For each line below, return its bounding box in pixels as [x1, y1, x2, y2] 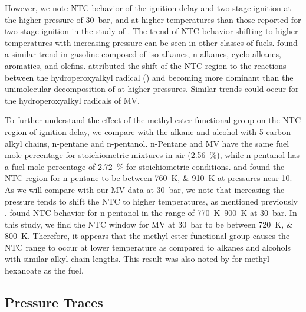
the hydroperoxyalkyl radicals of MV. [5, 94, 140, 106]
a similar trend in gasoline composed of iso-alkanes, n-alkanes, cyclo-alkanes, [5, 48, 281, 60]
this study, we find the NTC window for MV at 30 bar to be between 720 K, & [5, 218, 293, 230]
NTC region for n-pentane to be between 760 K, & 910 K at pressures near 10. [5, 172, 292, 184]
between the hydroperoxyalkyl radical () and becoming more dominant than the [5, 71, 294, 83]
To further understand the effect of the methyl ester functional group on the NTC [5, 114, 301, 126]
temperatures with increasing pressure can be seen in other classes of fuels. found [5, 36, 298, 48]
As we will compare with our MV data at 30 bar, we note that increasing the [5, 183, 285, 195]
